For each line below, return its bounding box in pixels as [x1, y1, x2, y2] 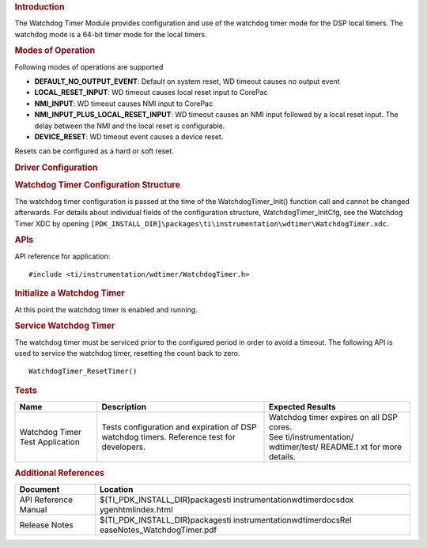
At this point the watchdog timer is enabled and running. [14, 304, 198, 314]
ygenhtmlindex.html [99, 504, 173, 515]
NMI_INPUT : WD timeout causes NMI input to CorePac [34, 99, 213, 108]
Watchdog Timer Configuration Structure [14, 180, 181, 191]
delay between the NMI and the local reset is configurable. [34, 121, 225, 130]
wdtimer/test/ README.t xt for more [268, 441, 402, 452]
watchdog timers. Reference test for [101, 432, 236, 443]
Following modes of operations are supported [14, 62, 164, 71]
